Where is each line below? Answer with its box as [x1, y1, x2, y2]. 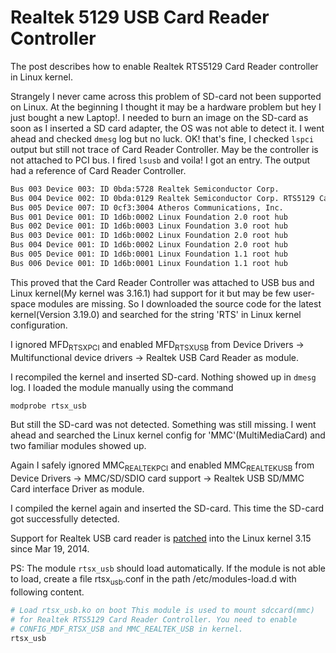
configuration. [10, 319, 68, 331]
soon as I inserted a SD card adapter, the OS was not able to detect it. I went [10, 122, 325, 134]
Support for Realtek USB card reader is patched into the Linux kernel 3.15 [10, 532, 312, 545]
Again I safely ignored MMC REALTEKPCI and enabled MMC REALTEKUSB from [10, 459, 315, 474]
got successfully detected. [10, 513, 120, 525]
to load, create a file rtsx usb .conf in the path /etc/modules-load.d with [10, 573, 297, 588]
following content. [10, 586, 85, 598]
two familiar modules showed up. [10, 440, 147, 452]
